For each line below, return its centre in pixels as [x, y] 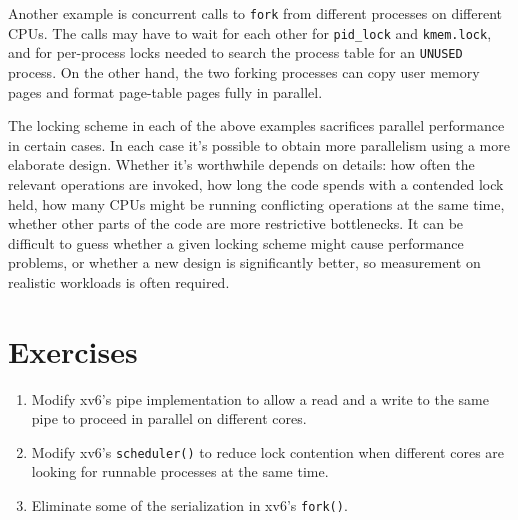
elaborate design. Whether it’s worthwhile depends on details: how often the [241, 164]
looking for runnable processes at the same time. [180, 471]
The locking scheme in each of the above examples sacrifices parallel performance [256, 125]
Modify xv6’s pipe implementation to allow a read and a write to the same [260, 398]
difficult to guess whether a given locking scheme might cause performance [236, 242]
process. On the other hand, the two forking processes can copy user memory [244, 71]
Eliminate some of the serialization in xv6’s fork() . [189, 505]
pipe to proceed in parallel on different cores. [169, 418]
